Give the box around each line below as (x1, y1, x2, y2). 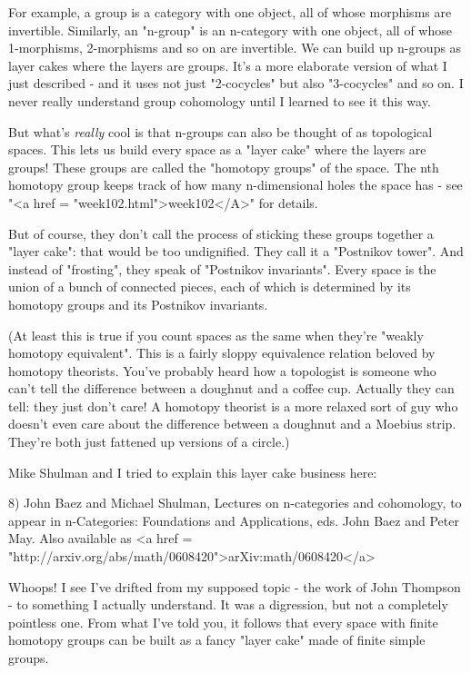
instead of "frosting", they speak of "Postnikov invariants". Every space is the (8, 259, 436, 278)
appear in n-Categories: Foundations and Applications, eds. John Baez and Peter (8, 510, 459, 529)
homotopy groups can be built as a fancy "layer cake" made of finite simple (8, 630, 426, 649)
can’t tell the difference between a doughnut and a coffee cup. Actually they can (8, 379, 455, 398)
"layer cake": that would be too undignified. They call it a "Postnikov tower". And (8, 242, 464, 261)
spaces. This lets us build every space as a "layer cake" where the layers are (8, 140, 426, 159)
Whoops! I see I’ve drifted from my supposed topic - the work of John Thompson (8, 577, 461, 596)
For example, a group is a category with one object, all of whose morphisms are (8, 3, 452, 21)
